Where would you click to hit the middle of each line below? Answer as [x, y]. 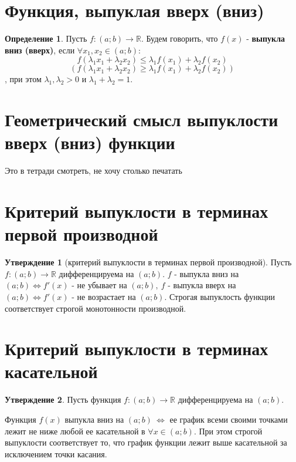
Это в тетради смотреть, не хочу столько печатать [93, 171]
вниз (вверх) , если [40, 50]
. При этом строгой [228, 431]
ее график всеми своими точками [229, 419]
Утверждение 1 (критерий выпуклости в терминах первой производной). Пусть [148, 262]
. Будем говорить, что [179, 38]
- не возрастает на [104, 296]
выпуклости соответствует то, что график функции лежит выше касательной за [146, 442]
